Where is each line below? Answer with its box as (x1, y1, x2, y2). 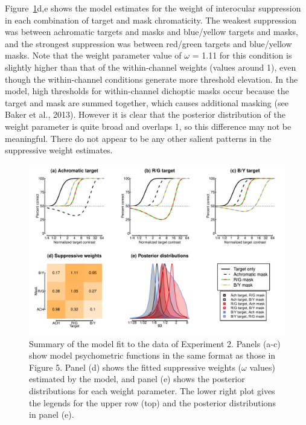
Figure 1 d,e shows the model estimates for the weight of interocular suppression (5, 2, 301, 14)
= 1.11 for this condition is (192, 49, 292, 62)
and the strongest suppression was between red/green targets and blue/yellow (5, 37, 292, 50)
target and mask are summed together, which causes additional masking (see (5, 96, 288, 109)
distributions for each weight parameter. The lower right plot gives (29, 385, 275, 397)
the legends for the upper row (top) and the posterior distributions (29, 396, 276, 409)
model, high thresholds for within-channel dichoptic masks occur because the (5, 85, 289, 97)
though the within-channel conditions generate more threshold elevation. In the (5, 72, 298, 85)
